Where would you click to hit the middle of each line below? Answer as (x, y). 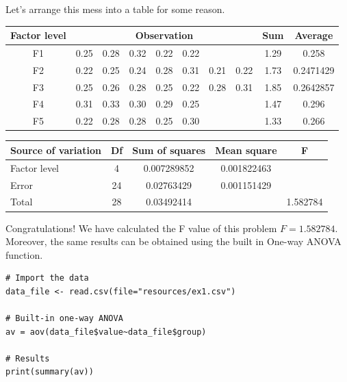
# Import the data (47, 278)
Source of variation (56, 150)
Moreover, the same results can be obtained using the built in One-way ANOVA (173, 241)
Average (314, 35)
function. (24, 254)
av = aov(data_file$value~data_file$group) (106, 332)
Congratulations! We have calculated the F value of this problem (141, 228)
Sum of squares (169, 150)
